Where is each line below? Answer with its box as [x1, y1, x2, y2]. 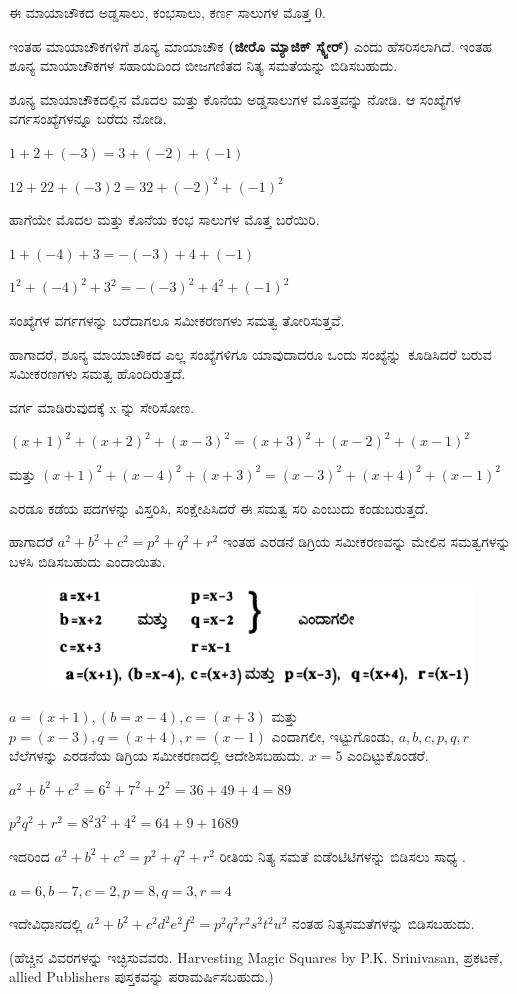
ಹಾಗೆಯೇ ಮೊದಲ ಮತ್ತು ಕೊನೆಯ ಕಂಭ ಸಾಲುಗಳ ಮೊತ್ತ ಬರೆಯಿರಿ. [9, 209, 320, 230]
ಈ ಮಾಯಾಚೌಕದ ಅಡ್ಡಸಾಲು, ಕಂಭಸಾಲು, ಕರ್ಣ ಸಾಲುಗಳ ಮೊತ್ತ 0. [9, 2, 327, 22]
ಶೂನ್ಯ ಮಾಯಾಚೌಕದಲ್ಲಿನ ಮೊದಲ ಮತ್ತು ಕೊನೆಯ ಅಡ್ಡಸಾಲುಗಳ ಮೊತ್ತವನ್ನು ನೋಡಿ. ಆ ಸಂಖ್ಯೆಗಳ [9, 88, 461, 109]
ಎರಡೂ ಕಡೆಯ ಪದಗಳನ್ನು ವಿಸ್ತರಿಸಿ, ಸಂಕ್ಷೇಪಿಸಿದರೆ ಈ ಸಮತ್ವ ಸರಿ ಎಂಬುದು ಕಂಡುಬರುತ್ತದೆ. [9, 497, 429, 518]
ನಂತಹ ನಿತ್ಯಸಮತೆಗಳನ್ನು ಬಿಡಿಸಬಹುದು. [292, 913, 475, 934]
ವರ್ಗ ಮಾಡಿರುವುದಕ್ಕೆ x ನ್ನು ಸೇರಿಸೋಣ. [9, 396, 195, 417]
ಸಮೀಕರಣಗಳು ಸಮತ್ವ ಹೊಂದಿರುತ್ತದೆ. [9, 363, 186, 384]
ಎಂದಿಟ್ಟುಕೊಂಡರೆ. [347, 745, 429, 766]
